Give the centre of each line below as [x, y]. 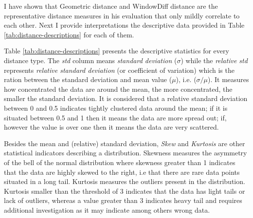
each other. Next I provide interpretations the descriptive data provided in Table [124, 25]
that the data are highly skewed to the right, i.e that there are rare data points [122, 172]
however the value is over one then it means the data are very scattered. [111, 127]
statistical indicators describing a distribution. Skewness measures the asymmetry [126, 153]
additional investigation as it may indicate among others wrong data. [107, 210]
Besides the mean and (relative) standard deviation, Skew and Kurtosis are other [125, 143]
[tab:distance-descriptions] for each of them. [69, 34]
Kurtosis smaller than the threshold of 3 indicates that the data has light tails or [125, 191]
